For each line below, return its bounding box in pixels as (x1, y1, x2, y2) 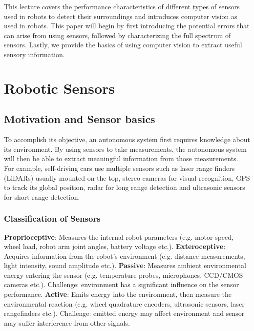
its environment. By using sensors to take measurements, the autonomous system (4, 144, 247, 154)
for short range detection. (4, 191, 80, 202)
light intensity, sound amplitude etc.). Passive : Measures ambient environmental (4, 260, 246, 270)
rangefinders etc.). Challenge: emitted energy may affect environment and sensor (4, 308, 245, 318)
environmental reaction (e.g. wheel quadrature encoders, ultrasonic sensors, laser (4, 298, 245, 309)
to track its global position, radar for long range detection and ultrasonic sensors (4, 182, 245, 192)
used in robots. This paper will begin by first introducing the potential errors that (4, 21, 250, 31)
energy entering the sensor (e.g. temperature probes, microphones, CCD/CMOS (4, 269, 243, 280)
